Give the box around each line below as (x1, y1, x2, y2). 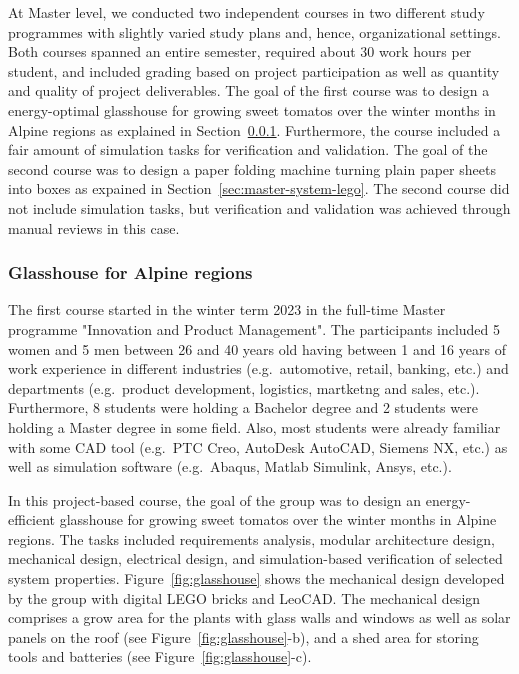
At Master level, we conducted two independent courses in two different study (8, 2, 485, 22)
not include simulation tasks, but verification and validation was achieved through (8, 197, 511, 218)
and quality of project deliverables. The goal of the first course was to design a (8, 80, 490, 101)
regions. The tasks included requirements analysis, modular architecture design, (8, 528, 495, 549)
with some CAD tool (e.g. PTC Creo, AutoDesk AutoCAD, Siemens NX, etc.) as (8, 436, 508, 457)
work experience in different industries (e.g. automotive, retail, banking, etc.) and (8, 358, 509, 379)
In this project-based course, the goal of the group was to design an (8, 489, 422, 510)
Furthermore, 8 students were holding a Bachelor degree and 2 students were (8, 397, 478, 418)
